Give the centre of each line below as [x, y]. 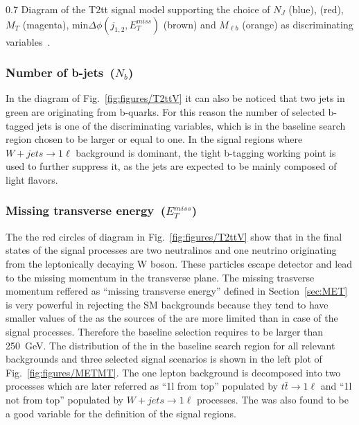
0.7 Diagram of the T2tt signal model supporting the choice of [138, 9]
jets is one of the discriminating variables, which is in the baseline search [191, 125]
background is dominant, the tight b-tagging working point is [206, 152]
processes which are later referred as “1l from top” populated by [142, 386]
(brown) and [190, 24]
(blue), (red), [316, 9]
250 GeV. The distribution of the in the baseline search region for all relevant [170, 345]
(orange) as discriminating [298, 24]
